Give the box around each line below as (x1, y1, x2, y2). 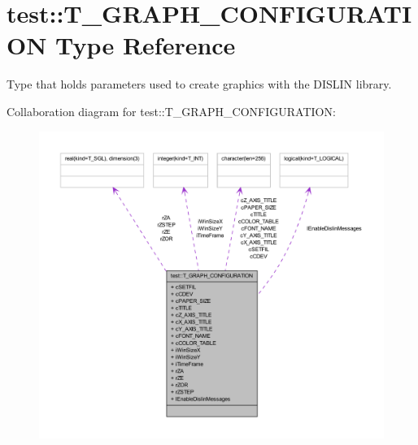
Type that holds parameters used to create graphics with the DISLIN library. (7, 76, 392, 93)
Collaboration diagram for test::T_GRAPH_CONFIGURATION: (7, 102, 336, 119)
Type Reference (55, 28, 236, 62)
